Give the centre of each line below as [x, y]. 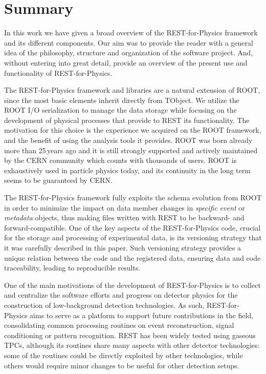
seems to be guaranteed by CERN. [58, 180]
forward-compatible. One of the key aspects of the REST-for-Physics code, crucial [132, 227]
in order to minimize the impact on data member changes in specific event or [125, 207]
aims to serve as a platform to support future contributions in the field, [142, 315]
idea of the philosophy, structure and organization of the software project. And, [129, 53]
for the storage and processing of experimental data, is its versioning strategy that [133, 237]
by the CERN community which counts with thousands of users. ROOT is [120, 160]
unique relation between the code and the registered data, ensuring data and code [132, 257]
